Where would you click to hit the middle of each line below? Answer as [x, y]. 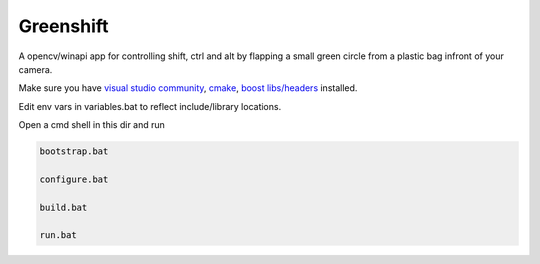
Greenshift [63, 26]
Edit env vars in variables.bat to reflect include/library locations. [150, 106]
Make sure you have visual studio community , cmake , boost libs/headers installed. [188, 88]
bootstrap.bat [74, 151]
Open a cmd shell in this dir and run [91, 125]
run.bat [58, 235]
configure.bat [74, 179]
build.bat [63, 207]
